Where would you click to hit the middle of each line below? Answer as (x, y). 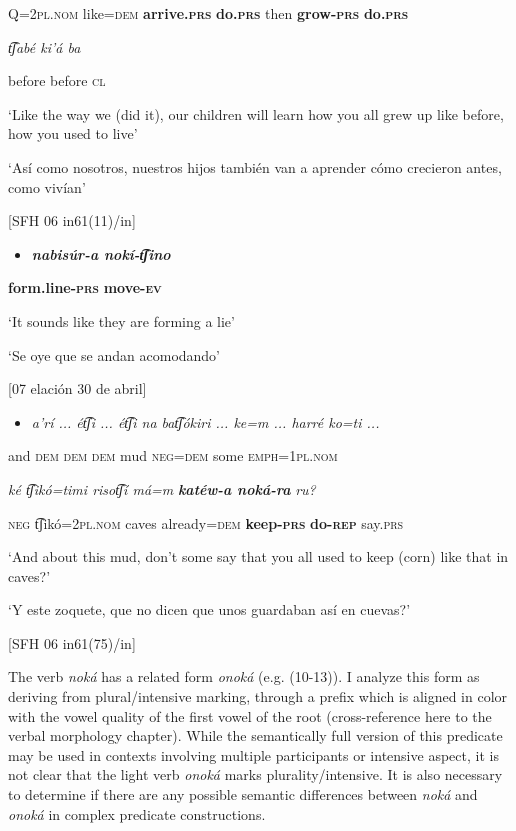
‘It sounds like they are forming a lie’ (121, 320)
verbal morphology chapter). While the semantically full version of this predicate (255, 735)
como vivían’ (47, 186)
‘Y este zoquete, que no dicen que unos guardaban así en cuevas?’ (209, 609)
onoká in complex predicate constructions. (137, 813)
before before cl (57, 80)
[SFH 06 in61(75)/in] (72, 642)
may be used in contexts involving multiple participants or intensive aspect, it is (253, 754)
